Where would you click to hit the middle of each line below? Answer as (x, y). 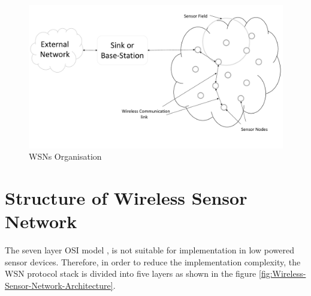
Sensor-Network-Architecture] (59, 285)
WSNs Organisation (65, 156)
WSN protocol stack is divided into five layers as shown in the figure (131, 273)
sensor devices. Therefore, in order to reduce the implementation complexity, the (153, 261)
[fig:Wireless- (283, 273)
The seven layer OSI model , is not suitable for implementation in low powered (150, 250)
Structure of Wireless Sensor (126, 197)
